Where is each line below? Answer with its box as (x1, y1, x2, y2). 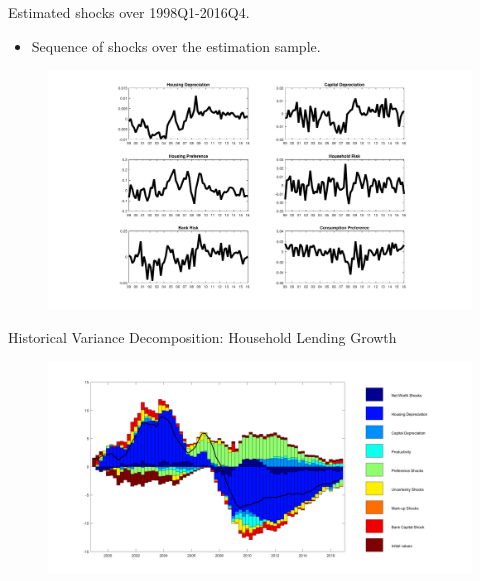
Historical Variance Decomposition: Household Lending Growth (8, 326, 397, 347)
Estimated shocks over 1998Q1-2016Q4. (8, 2, 250, 22)
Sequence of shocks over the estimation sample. (31, 35, 321, 56)
